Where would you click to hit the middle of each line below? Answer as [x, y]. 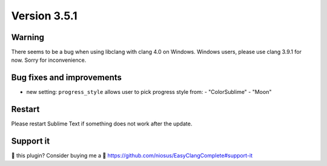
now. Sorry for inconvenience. [49, 60]
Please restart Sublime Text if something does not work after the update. [102, 124]
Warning [28, 37]
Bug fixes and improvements [67, 78]
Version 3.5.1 [45, 16]
